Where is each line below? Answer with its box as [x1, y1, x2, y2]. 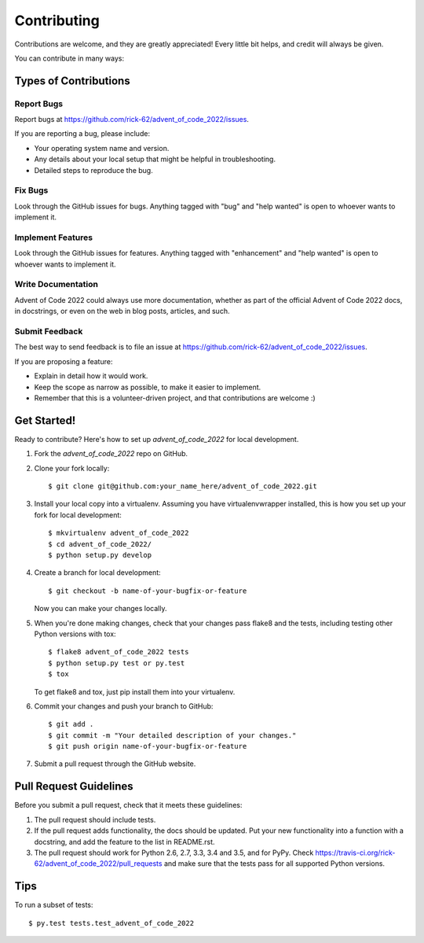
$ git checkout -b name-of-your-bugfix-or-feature [48, 586, 247, 595]
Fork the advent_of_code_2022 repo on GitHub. [34, 449, 188, 459]
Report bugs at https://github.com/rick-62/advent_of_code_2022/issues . [14, 115, 249, 124]
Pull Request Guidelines [14, 779, 133, 794]
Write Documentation [14, 279, 98, 290]
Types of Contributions [14, 74, 130, 87]
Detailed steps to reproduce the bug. [34, 165, 153, 175]
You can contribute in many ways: [14, 53, 125, 63]
